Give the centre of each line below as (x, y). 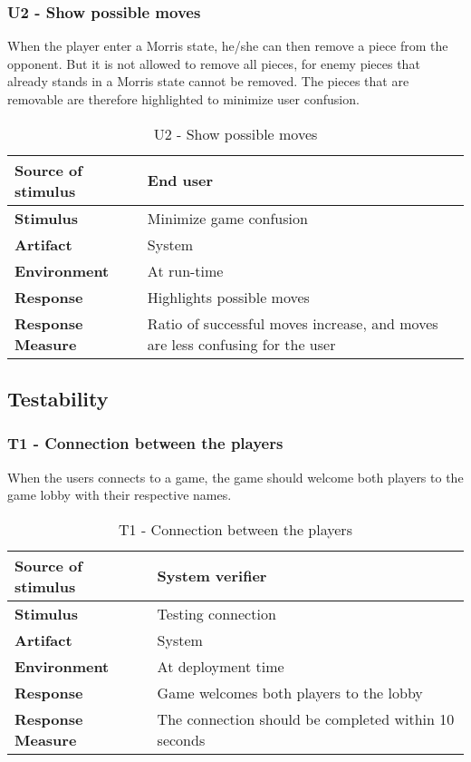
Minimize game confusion (227, 218)
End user (180, 181)
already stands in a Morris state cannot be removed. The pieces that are (208, 81)
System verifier (212, 576)
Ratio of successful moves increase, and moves (293, 323)
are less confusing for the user (241, 344)
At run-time (185, 270)
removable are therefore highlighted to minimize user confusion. (183, 99)
